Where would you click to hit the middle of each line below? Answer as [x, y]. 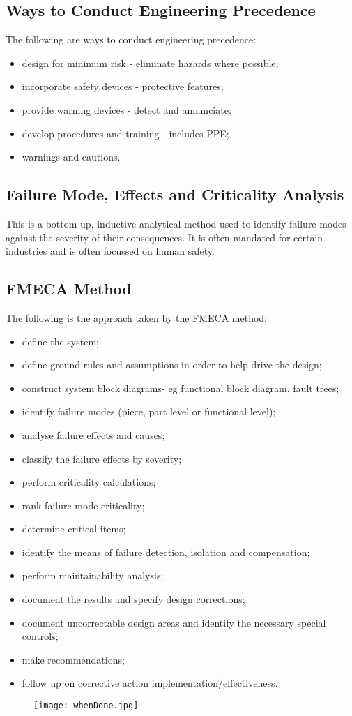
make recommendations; [73, 659]
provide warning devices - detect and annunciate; [127, 109]
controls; [40, 636]
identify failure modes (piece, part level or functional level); [149, 411]
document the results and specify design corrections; [133, 599]
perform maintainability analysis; [93, 575]
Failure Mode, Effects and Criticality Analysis [175, 194]
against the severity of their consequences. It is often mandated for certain [164, 237]
